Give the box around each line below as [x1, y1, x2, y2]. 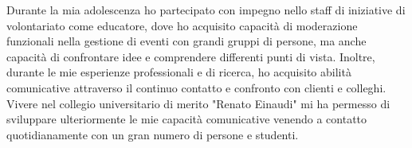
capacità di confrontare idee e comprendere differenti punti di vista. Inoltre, [6, 48, 375, 64]
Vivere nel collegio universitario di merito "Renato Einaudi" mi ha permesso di [6, 95, 390, 111]
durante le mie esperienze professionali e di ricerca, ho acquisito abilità [6, 64, 351, 80]
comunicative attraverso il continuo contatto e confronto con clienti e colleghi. [6, 79, 386, 95]
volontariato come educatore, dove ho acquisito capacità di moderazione [6, 17, 358, 33]
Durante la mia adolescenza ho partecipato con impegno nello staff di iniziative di [6, 2, 406, 18]
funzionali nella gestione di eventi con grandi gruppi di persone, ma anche [6, 33, 367, 49]
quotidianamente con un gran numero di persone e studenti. [6, 126, 299, 142]
